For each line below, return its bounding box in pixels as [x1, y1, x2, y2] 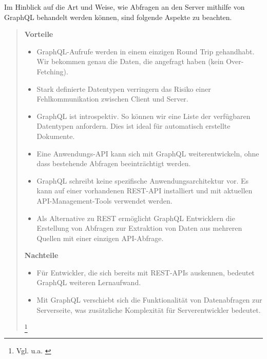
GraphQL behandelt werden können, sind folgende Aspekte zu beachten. [4, 11, 232, 22]
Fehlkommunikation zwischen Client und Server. [36, 93, 188, 104]
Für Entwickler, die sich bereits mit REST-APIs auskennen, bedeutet [36, 267, 255, 277]
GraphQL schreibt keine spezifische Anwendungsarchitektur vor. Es [36, 175, 249, 186]
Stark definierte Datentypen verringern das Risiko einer [36, 83, 211, 94]
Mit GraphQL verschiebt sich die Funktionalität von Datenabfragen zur [36, 294, 262, 305]
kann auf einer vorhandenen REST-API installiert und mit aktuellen [36, 185, 253, 196]
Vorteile [24, 29, 53, 39]
